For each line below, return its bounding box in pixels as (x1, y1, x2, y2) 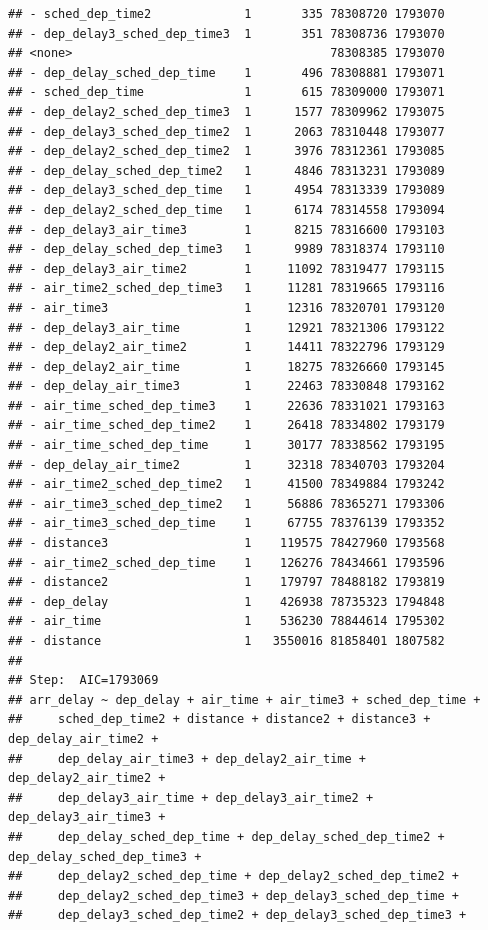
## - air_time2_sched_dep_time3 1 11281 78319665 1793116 (8, 281, 445, 296)
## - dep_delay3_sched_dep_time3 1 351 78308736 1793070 (8, 26, 445, 41)
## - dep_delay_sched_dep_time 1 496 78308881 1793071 (8, 65, 445, 80)
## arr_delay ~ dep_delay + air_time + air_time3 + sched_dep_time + (8, 692, 481, 707)
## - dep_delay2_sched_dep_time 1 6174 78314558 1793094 (8, 202, 445, 217)
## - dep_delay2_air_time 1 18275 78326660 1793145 (8, 359, 445, 374)
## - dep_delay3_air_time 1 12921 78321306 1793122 (8, 320, 445, 335)
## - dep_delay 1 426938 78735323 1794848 (8, 594, 445, 609)
